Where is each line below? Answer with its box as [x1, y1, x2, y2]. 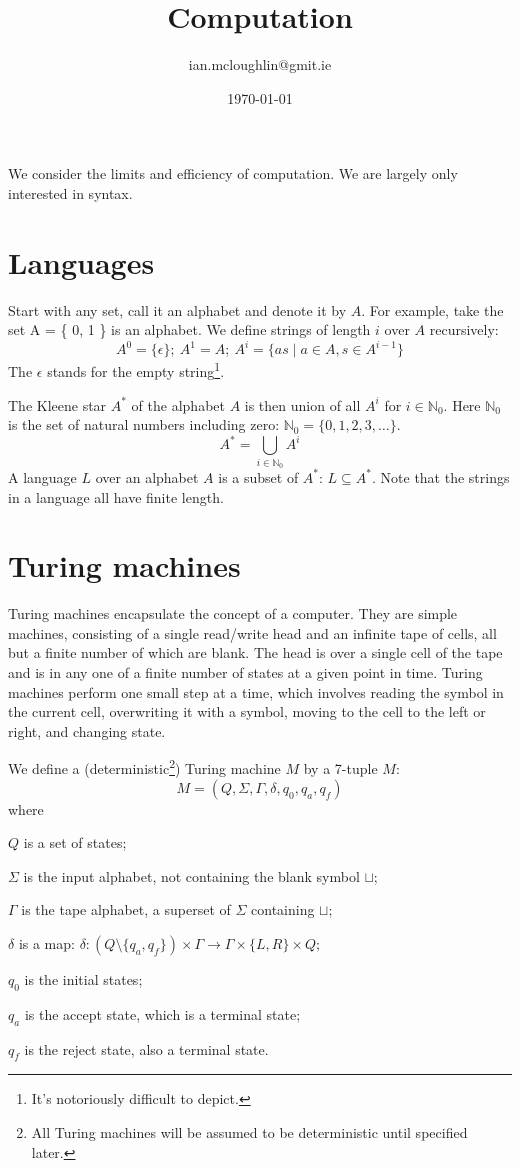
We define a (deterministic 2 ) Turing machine [8, 755, 281, 779]
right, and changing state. [8, 720, 166, 741]
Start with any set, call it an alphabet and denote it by [8, 299, 347, 320]
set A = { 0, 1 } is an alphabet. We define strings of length [8, 319, 371, 340]
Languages [8, 241, 155, 282]
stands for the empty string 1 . [47, 358, 225, 381]
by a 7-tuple [303, 758, 378, 779]
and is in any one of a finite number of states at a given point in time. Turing [8, 662, 483, 683]
